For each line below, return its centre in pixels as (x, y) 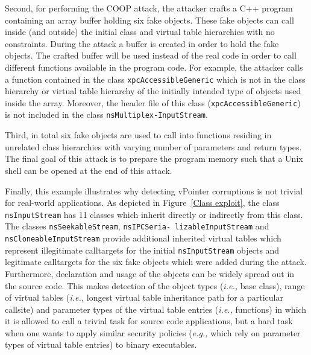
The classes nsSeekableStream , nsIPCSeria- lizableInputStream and (137, 226)
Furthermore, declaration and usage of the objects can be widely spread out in (150, 273)
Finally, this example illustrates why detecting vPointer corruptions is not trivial (154, 190)
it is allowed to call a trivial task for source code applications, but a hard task (149, 321)
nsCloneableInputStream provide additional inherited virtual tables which (143, 238)
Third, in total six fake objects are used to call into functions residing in (138, 135)
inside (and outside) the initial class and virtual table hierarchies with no (140, 32)
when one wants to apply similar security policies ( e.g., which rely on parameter (153, 332)
